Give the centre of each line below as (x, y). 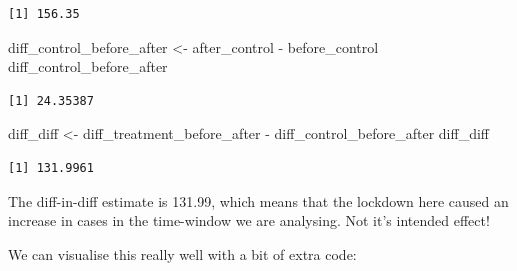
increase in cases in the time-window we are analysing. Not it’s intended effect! (249, 220)
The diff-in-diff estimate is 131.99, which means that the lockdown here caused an (258, 200)
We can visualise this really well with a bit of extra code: (182, 253)
